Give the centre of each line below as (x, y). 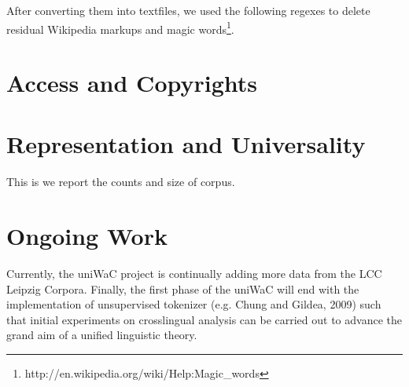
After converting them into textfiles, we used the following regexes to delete (188, 10)
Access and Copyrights (132, 83)
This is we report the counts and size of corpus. (121, 182)
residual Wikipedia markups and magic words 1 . (120, 27)
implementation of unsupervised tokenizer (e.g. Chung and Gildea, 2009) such (194, 304)
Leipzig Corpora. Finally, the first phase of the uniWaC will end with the (183, 288)
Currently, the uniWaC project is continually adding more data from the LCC (194, 274)
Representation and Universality (186, 144)
